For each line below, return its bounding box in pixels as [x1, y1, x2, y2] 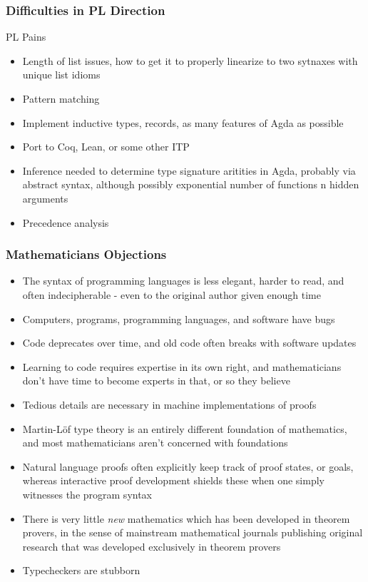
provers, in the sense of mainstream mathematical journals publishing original [22, 525, 363, 540]
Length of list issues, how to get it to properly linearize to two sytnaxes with [22, 53, 358, 68]
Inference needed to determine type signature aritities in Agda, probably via [22, 163, 356, 178]
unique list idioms [22, 67, 101, 82]
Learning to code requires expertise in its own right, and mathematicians [22, 359, 342, 374]
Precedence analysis [22, 215, 109, 230]
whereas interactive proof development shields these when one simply [22, 473, 324, 488]
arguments [22, 190, 68, 205]
